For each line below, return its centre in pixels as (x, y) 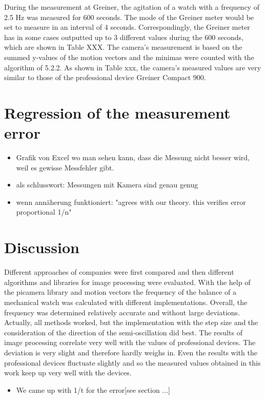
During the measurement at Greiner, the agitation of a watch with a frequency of (132, 7)
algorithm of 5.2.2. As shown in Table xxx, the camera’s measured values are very (133, 67)
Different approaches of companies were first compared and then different (119, 272)
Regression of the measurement (117, 112)
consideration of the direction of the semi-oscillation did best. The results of (123, 332)
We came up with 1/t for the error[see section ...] (93, 389)
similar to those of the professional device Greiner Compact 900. (105, 77)
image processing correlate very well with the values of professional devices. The (130, 342)
